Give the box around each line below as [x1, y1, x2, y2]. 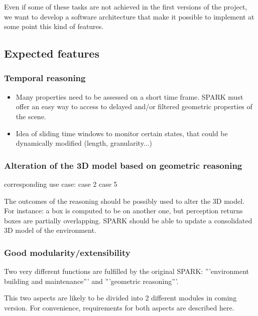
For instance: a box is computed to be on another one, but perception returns [4, 205, 243, 216]
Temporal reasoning [4, 72, 86, 84]
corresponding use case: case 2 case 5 [4, 178, 117, 189]
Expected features [4, 46, 99, 61]
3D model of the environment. [4, 225, 96, 235]
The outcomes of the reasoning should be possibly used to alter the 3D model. [4, 195, 245, 206]
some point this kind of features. [4, 21, 104, 32]
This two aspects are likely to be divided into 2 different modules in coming [4, 292, 237, 303]
